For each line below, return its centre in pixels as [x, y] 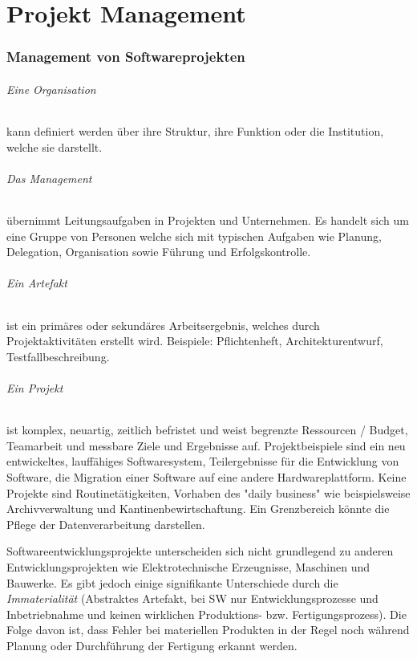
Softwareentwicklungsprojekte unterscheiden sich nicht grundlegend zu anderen [200, 551]
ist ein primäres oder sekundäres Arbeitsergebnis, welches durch [163, 325]
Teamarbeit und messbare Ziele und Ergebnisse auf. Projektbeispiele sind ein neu [206, 445]
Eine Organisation [51, 89]
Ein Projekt [35, 387]
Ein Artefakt [37, 283]
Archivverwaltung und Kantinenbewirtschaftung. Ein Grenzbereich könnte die [198, 508]
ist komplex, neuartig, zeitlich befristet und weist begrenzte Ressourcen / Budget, [207, 430]
